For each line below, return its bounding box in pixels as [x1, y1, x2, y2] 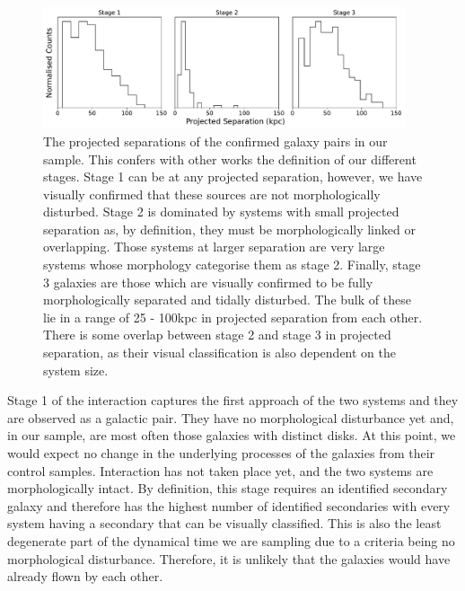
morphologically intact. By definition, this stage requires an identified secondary [7, 479, 448, 498]
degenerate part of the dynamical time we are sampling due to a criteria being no [7, 531, 455, 550]
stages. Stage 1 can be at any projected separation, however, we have [43, 167, 423, 186]
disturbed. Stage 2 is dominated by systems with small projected [43, 202, 399, 221]
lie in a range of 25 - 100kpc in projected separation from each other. [43, 307, 423, 326]
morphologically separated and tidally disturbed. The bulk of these [43, 290, 411, 309]
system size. [43, 360, 109, 379]
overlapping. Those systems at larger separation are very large [43, 237, 385, 256]
